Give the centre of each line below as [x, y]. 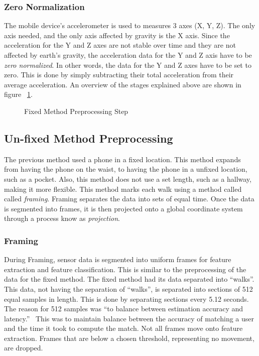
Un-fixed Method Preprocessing [89, 138]
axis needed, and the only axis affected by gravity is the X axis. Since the [117, 35]
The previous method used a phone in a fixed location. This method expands [122, 159]
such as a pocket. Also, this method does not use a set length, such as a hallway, [128, 179]
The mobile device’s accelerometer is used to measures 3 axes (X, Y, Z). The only [130, 25]
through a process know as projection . [62, 218]
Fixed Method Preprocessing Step [76, 111]
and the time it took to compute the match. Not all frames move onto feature [123, 328]
